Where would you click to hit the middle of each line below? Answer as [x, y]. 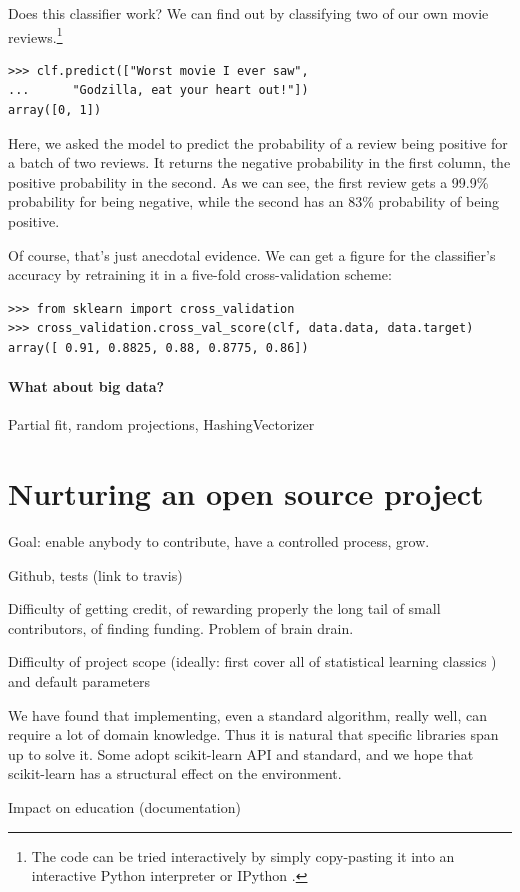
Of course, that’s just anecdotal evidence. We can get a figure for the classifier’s [252, 254]
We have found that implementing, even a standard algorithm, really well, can [247, 714]
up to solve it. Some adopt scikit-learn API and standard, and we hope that [241, 753]
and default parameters [79, 681]
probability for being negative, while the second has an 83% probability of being [254, 201]
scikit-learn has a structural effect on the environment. [175, 773]
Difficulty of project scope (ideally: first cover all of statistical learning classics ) [252, 661]
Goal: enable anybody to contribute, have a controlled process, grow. [219, 541]
